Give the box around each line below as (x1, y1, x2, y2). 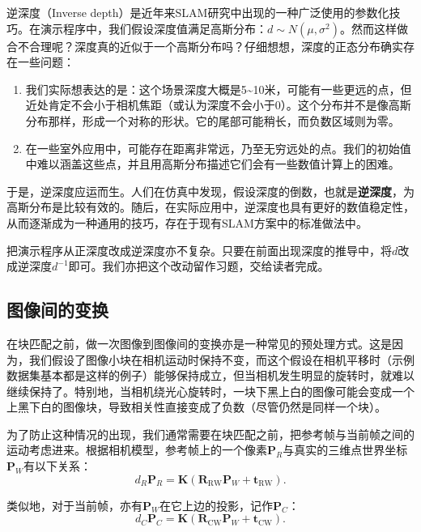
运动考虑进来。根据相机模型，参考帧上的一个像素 (6, 441, 267, 458)
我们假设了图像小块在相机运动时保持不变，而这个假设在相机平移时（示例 (28, 351, 415, 368)
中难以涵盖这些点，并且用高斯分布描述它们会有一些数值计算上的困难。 (25, 155, 400, 172)
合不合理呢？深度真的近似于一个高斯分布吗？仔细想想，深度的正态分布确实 (6, 37, 403, 54)
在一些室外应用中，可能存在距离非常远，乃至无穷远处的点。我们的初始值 (25, 139, 411, 156)
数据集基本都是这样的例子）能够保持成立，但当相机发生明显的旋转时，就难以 (6, 367, 415, 384)
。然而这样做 (339, 19, 408, 36)
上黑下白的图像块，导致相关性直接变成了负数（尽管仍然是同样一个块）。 (6, 398, 386, 415)
